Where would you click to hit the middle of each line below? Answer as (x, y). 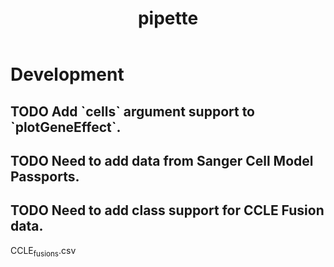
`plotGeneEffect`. (66, 127)
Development (67, 74)
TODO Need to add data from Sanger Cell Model (162, 160)
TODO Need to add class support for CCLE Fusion (167, 210)
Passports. (45, 176)
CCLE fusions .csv (43, 251)
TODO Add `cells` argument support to (132, 111)
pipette (168, 18)
